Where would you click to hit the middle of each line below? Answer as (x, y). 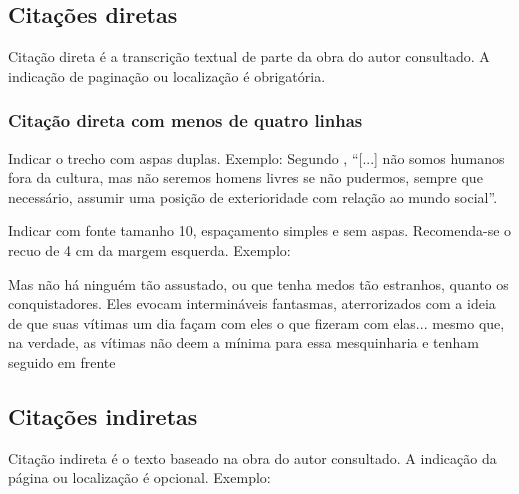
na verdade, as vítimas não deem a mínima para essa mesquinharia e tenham (244, 342)
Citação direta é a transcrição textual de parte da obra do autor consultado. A (249, 56)
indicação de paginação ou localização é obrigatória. (167, 75)
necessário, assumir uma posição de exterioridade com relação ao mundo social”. (253, 196)
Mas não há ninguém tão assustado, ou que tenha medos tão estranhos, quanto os (258, 283)
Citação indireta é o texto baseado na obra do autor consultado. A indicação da (252, 457)
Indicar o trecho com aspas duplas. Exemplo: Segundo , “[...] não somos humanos (256, 157)
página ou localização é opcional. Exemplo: (139, 477)
